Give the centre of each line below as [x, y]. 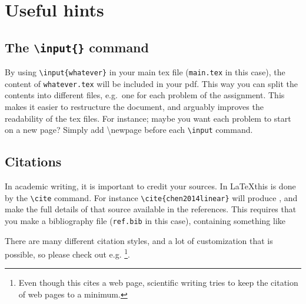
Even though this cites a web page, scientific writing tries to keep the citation [158, 283]
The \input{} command [77, 47]
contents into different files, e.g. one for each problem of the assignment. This [145, 95]
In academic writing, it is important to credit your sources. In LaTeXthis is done [150, 186]
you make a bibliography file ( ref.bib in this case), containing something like [145, 220]
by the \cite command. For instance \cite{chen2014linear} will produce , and [151, 197]
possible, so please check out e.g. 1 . [68, 253]
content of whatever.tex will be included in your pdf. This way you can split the [151, 83]
